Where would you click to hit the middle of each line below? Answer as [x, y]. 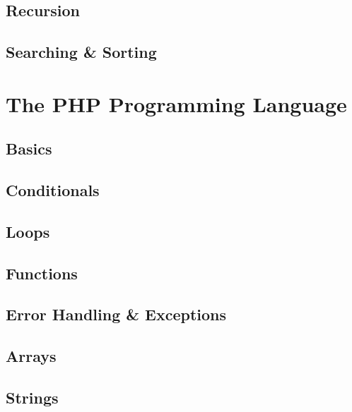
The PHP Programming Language [176, 103]
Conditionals [53, 190]
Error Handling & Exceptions [116, 314]
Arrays [31, 356]
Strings [32, 398]
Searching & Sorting [81, 52]
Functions [42, 273]
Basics [29, 149]
